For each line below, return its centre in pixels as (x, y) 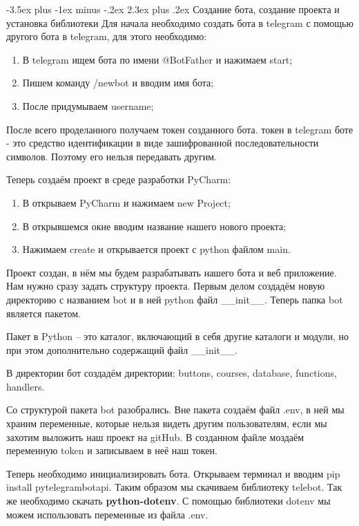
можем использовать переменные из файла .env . (107, 514)
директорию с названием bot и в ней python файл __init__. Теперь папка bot (175, 299)
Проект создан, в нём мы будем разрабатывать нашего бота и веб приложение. (172, 272)
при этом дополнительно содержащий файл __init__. (122, 349)
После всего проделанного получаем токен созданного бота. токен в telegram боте (180, 129)
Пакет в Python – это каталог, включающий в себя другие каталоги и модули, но (178, 336)
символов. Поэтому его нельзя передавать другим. (111, 156)
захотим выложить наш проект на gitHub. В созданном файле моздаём (155, 436)
